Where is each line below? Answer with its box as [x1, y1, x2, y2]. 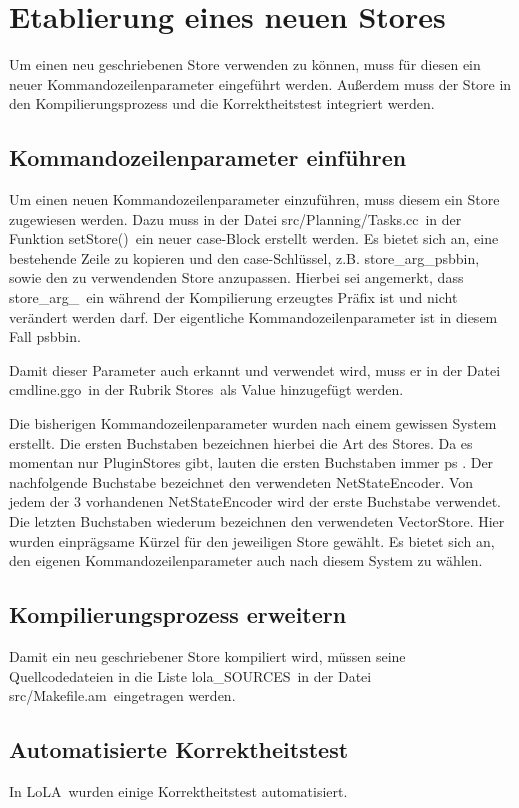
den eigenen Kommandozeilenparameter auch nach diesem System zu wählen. [9, 550, 483, 571]
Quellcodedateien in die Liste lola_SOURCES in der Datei [9, 665, 372, 686]
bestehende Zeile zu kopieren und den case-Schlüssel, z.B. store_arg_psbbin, [9, 247, 480, 268]
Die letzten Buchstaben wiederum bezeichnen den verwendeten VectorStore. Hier [9, 511, 505, 532]
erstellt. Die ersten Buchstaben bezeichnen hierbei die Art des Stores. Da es [9, 432, 473, 453]
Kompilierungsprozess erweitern [9, 599, 347, 630]
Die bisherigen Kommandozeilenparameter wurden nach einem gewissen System [9, 413, 497, 434]
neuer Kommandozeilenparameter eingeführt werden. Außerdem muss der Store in [9, 73, 512, 94]
